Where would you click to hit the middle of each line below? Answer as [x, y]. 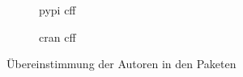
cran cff [58, 36]
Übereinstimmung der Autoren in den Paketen [122, 64]
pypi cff [58, 10]
